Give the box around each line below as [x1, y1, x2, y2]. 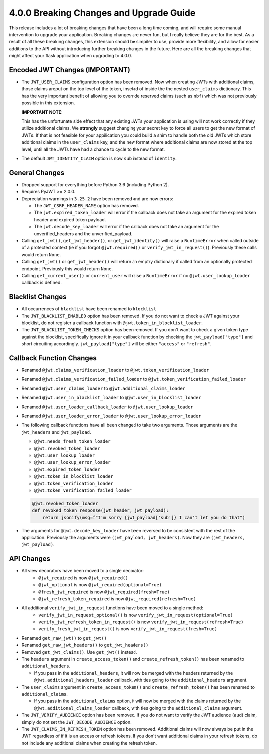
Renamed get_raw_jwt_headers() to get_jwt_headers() [21, 642, 149, 648]
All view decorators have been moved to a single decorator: [21, 568, 144, 574]
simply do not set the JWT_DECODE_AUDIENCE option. [21, 719, 132, 725]
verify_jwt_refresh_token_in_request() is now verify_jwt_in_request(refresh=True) [38, 619, 244, 625]
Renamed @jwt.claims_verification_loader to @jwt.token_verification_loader [21, 367, 209, 373]
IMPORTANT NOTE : [21, 109, 63, 115]
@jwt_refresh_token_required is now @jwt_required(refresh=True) [38, 595, 196, 602]
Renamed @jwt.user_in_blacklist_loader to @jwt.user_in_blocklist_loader [21, 395, 201, 401]
